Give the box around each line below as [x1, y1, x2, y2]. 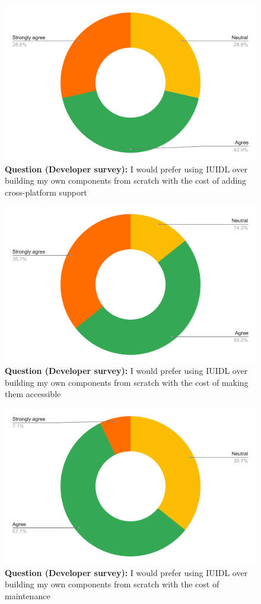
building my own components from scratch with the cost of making [5, 376, 249, 388]
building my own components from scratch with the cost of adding [5, 174, 247, 187]
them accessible [5, 388, 61, 400]
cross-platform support [5, 185, 87, 198]
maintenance [5, 589, 50, 602]
